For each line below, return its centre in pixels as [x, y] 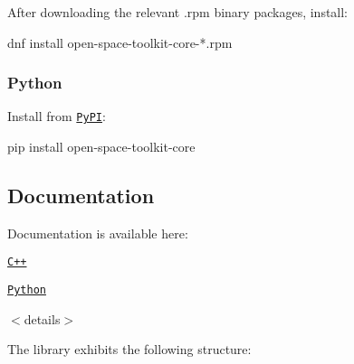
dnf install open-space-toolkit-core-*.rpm [120, 42]
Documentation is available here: [98, 233]
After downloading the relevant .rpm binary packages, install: [178, 12]
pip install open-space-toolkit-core [101, 147]
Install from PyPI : [57, 116]
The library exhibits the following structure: [129, 349]
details [42, 318]
